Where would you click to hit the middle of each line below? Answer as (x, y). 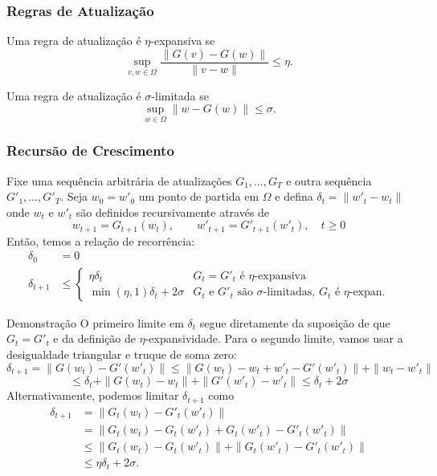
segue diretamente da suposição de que (295, 322)
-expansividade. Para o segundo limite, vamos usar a (274, 338)
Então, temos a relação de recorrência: (101, 240)
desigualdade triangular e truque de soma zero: (122, 354)
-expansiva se (183, 41)
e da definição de (95, 338)
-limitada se (180, 95)
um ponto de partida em (199, 196)
